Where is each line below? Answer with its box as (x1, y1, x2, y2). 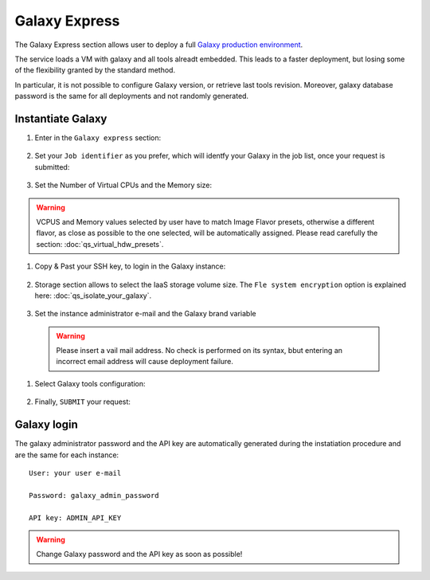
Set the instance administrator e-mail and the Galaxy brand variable (34, 309, 256, 319)
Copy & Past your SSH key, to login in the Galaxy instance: (34, 261, 226, 271)
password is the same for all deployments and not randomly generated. (14, 92, 249, 101)
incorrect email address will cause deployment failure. (56, 357, 234, 366)
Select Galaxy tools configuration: (34, 378, 147, 388)
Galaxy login (14, 418, 79, 432)
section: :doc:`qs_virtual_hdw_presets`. (36, 239, 164, 249)
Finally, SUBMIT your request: (34, 397, 131, 406)
